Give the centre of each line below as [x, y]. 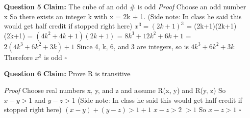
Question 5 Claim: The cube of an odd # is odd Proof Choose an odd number [125, 6]
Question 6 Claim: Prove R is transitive [67, 74]
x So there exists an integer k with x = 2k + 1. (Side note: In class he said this [123, 16]
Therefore [18, 57]
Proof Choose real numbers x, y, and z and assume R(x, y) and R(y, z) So [115, 90]
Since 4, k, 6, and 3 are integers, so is [133, 46]
